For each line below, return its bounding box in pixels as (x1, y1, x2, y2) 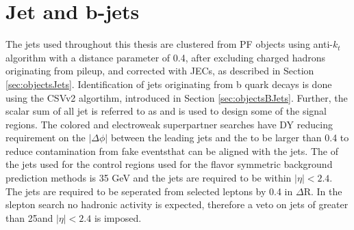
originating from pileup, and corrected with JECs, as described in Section (5, 63, 314, 78)
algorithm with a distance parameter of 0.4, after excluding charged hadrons (5, 50, 326, 64)
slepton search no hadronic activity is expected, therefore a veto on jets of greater (5, 197, 349, 212)
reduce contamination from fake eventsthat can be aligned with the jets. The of (5, 143, 338, 158)
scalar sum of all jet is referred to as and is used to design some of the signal (5, 104, 327, 118)
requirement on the (5, 130, 86, 145)
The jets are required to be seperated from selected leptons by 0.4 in (5, 184, 293, 198)
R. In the (303, 184, 342, 198)
